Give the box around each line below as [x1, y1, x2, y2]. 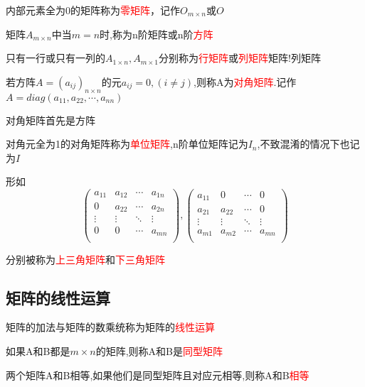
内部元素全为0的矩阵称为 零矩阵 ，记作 [6, 3, 180, 17]
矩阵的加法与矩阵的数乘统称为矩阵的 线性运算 [6, 320, 215, 334]
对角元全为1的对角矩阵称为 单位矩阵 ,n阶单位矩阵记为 [6, 136, 248, 151]
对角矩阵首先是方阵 [6, 112, 95, 127]
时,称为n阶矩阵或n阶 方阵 [100, 26, 213, 41]
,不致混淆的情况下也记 [257, 136, 360, 151]
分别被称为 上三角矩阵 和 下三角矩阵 [6, 251, 165, 266]
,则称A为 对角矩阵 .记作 [194, 74, 297, 89]
